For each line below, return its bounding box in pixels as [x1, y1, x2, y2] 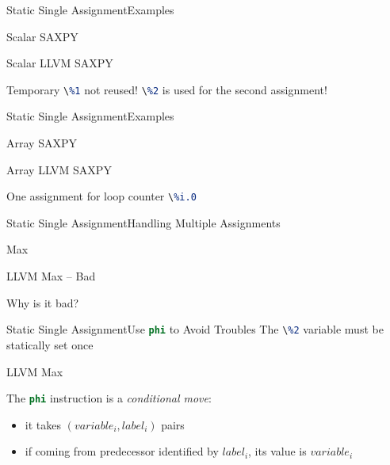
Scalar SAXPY [6, 28, 78, 44]
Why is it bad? [6, 294, 79, 311]
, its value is [248, 443, 307, 459]
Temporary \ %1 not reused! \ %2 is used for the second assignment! [6, 81, 327, 97]
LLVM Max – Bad [6, 268, 96, 284]
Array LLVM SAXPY [6, 161, 112, 177]
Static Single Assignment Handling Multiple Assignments [6, 214, 281, 231]
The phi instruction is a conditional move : [6, 390, 212, 406]
